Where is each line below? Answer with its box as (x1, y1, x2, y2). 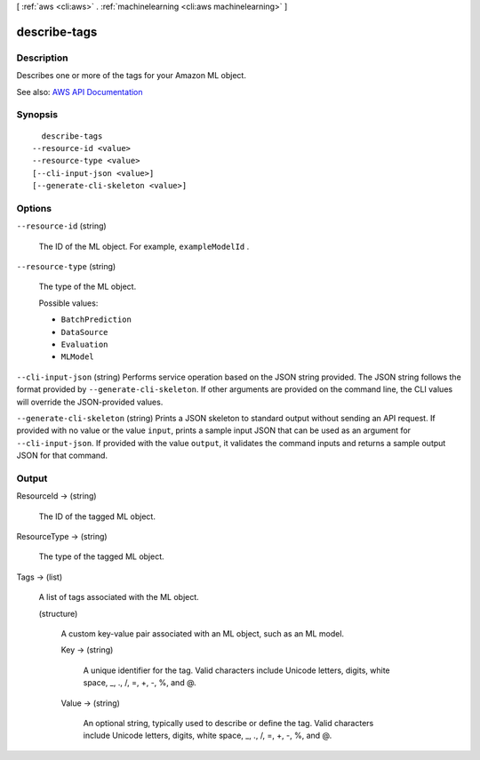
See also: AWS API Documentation (16, 86, 143, 97)
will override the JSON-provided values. (16, 396, 164, 407)
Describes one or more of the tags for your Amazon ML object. (16, 70, 246, 81)
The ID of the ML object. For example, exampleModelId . (38, 241, 250, 252)
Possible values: (38, 298, 99, 308)
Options (16, 202, 52, 214)
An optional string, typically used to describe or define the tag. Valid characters (83, 717, 374, 728)
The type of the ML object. (38, 281, 137, 292)
